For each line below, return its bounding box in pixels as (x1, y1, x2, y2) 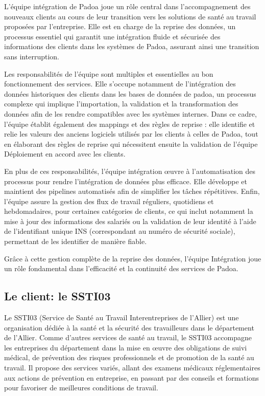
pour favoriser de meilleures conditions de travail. (4, 382, 158, 393)
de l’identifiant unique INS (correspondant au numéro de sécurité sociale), (4, 226, 235, 236)
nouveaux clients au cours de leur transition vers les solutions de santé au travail (4, 11, 256, 21)
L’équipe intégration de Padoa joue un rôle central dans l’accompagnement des (4, 1, 251, 11)
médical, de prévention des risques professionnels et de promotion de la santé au (4, 352, 254, 363)
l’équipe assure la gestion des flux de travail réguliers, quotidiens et (4, 195, 214, 206)
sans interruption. (4, 51, 59, 61)
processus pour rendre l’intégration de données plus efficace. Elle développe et (4, 175, 247, 186)
